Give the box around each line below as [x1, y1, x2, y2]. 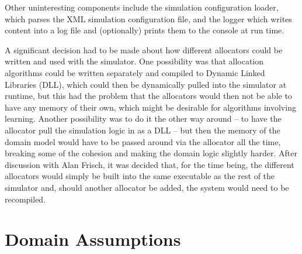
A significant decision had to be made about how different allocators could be [5, 43, 283, 56]
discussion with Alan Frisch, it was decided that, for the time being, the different [5, 158, 294, 170]
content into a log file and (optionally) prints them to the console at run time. [5, 24, 284, 36]
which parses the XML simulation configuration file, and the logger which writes [5, 12, 292, 25]
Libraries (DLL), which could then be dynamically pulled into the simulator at [5, 78, 287, 90]
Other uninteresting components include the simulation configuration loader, [5, 1, 279, 13]
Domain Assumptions [5, 227, 181, 251]
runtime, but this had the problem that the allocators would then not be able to [5, 90, 292, 102]
